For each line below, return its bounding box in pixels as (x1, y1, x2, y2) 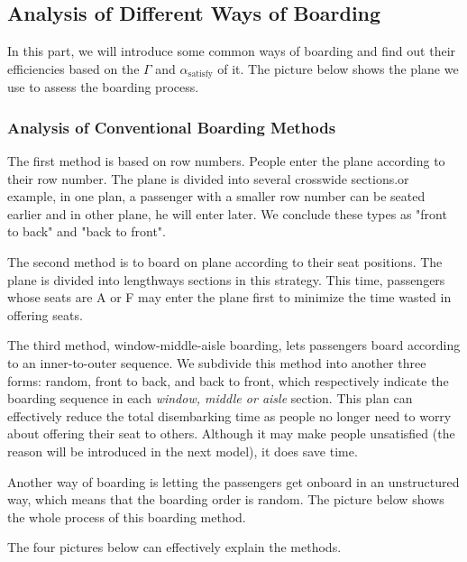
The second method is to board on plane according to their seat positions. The (7, 253, 443, 272)
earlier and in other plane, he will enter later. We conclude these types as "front (7, 204, 447, 223)
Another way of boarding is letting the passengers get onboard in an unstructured (7, 472, 460, 491)
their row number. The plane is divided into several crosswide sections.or (7, 169, 409, 188)
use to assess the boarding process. (7, 78, 199, 97)
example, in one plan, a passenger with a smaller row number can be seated (7, 187, 426, 206)
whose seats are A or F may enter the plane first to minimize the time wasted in (7, 288, 452, 307)
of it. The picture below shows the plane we (217, 59, 459, 78)
